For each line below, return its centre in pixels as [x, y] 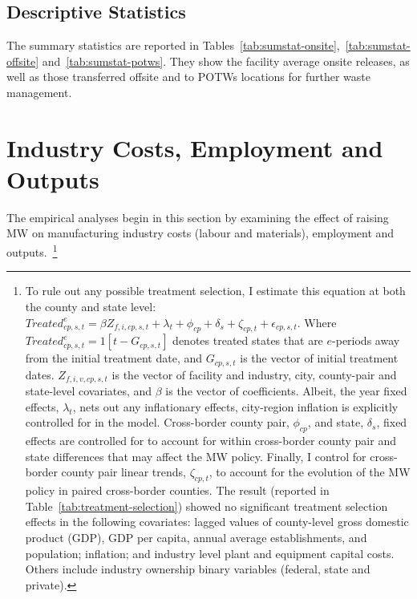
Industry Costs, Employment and [195, 147]
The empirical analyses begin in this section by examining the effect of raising [198, 217]
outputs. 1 [32, 251]
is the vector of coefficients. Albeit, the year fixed [286, 391]
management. [39, 92]
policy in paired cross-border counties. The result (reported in [177, 490]
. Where [317, 322]
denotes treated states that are [248, 340]
